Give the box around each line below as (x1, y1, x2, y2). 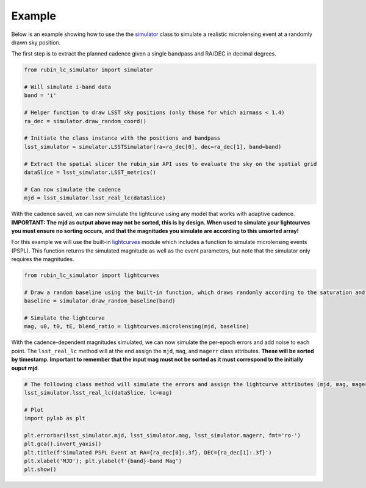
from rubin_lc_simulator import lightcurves (24, 272, 160, 279)
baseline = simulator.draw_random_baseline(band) (24, 298, 176, 304)
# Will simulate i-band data (24, 84, 112, 91)
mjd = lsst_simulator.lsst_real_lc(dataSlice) (24, 195, 166, 201)
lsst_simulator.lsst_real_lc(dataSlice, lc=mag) (24, 389, 173, 396)
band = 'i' (24, 92, 57, 99)
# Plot (24, 406, 44, 413)
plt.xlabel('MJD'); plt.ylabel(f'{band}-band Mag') (24, 457, 182, 465)
